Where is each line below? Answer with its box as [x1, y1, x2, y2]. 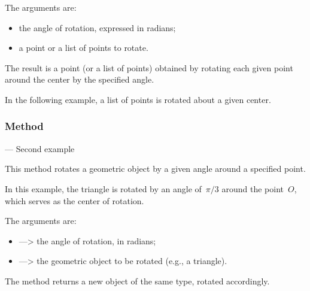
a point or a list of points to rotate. [19, 41, 148, 54]
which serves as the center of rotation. [5, 194, 144, 207]
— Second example [5, 142, 75, 154]
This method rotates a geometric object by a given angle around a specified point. [5, 162, 306, 175]
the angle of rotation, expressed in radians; [19, 21, 176, 34]
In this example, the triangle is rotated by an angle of [5, 182, 202, 195]
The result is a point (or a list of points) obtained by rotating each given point [5, 61, 293, 74]
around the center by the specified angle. [5, 73, 154, 86]
